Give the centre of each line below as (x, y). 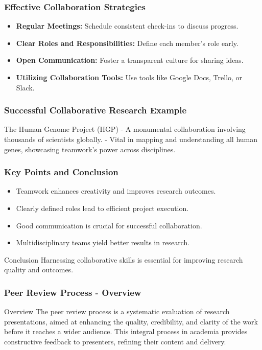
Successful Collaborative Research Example (96, 110)
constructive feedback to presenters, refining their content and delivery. (115, 341)
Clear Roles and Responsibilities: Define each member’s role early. (127, 43)
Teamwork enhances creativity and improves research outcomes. (116, 191)
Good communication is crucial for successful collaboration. (109, 225)
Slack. (25, 87)
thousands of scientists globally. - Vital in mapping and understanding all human (131, 139)
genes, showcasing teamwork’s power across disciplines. (90, 149)
